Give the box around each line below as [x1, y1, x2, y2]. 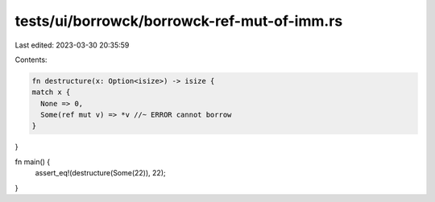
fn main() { [14, 157, 51, 167]
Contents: [14, 55, 48, 64]
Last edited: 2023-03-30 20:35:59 [14, 40, 130, 50]
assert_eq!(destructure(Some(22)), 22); [35, 168, 166, 178]
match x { [31, 88, 71, 97]
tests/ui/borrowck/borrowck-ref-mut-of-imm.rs [14, 12, 343, 30]
